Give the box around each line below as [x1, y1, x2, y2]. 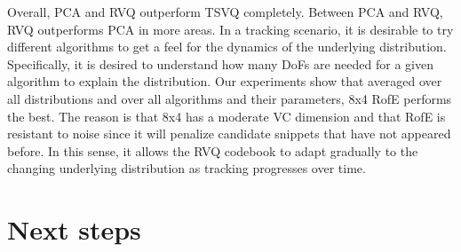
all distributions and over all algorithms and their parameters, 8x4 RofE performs [7, 89, 452, 107]
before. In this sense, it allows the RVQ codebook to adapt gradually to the [7, 141, 418, 160]
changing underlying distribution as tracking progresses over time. [7, 159, 366, 177]
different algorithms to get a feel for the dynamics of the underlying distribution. [7, 37, 447, 56]
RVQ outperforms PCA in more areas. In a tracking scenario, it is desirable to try [7, 20, 454, 38]
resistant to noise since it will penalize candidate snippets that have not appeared [7, 124, 451, 143]
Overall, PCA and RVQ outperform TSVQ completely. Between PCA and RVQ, [7, 3, 443, 20]
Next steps [7, 211, 141, 248]
